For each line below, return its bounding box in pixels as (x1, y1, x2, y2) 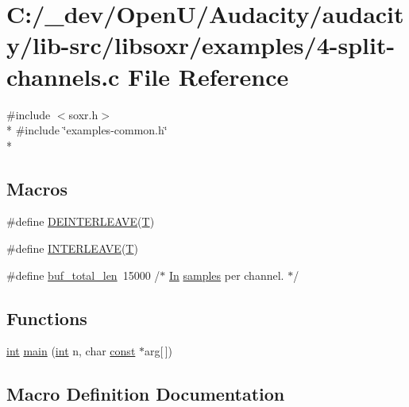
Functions (6, 305, 87, 330)
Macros (6, 176, 68, 200)
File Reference (128, 60, 289, 92)
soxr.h (68, 106, 98, 122)
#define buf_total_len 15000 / (6, 266, 160, 283)
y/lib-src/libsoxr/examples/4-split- (6, 29, 395, 61)
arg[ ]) (145, 343, 173, 359)
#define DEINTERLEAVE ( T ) (6, 213, 155, 230)
